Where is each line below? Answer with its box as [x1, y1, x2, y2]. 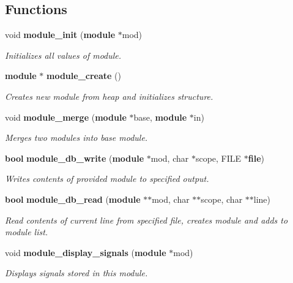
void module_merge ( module [5, 110, 127, 123]
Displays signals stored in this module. [5, 266, 148, 279]
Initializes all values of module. [5, 48, 122, 61]
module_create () [46, 69, 122, 82]
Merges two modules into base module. [5, 131, 148, 144]
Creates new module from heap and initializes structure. [5, 89, 213, 102]
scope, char [201, 192, 243, 205]
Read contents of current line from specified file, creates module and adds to [5, 213, 288, 226]
